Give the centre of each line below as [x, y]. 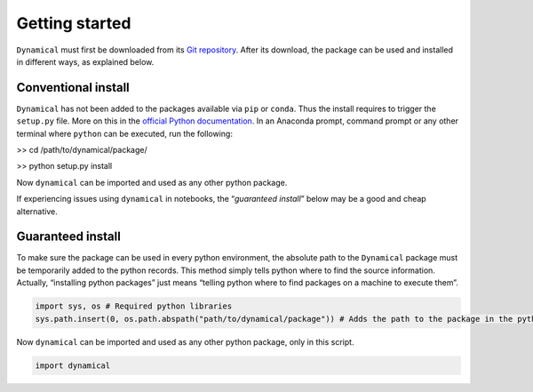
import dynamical [73, 365]
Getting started [74, 23]
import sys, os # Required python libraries [134, 306]
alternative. [37, 211]
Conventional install [73, 88]
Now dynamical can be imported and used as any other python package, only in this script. [185, 341]
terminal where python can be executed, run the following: [124, 133]
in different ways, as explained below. [85, 61]
